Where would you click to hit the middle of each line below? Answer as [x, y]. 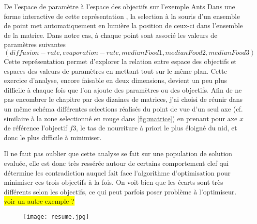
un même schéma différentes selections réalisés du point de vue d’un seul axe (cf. [123, 108]
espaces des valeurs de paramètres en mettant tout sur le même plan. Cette [115, 71]
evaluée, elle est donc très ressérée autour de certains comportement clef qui [116, 163]
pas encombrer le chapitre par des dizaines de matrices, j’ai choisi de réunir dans [123, 99]
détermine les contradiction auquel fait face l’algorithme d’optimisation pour [117, 172]
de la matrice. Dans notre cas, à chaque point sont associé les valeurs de [111, 35]
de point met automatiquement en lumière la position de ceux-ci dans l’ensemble [123, 25]
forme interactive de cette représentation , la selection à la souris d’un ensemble [122, 16]
